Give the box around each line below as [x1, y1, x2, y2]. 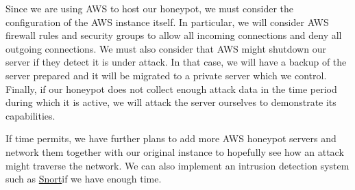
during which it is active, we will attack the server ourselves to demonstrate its [5, 95, 336, 109]
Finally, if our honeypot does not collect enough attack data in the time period [5, 81, 337, 96]
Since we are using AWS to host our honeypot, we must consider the [5, 1, 294, 15]
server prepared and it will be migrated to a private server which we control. [5, 68, 327, 82]
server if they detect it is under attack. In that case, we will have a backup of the [5, 55, 347, 69]
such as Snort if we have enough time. [5, 172, 162, 186]
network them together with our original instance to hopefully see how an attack [5, 144, 344, 159]
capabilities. [5, 108, 56, 122]
